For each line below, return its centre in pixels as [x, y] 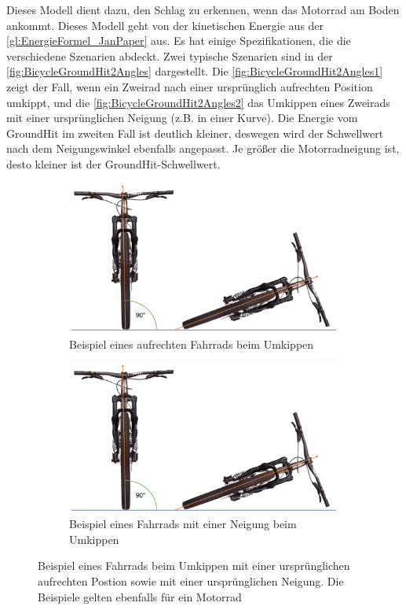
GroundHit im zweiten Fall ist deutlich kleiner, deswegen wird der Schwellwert [195, 133]
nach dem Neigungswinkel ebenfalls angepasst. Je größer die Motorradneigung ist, [203, 148]
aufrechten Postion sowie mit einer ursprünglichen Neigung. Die [191, 581]
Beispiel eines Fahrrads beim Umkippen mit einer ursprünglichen [194, 566]
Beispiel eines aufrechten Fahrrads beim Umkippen [192, 344]
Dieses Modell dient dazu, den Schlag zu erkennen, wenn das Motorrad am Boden [203, 9]
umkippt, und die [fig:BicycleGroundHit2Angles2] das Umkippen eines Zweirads [198, 102]
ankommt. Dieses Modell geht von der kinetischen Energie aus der [165, 25]
